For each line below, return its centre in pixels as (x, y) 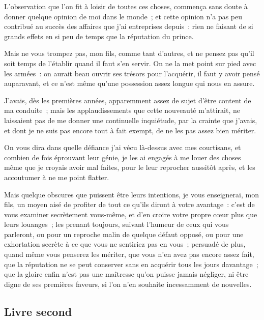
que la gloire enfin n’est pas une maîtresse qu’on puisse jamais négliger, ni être (126, 274)
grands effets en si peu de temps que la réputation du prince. (99, 36)
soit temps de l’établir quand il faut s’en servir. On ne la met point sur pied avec (130, 63)
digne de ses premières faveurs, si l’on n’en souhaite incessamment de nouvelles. (128, 284)
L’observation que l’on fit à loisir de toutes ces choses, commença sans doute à (126, 6)
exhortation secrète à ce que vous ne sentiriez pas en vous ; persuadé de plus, (125, 244)
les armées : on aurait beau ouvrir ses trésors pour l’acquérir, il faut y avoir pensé (132, 73)
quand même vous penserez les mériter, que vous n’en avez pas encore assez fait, (129, 254)
